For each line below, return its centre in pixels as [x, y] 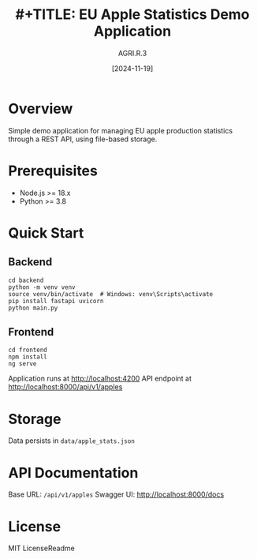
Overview [41, 109]
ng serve [22, 364]
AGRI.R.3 [132, 53]
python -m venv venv [42, 287]
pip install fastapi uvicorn [56, 301]
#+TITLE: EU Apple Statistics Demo [132, 15]
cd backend [26, 280]
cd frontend [28, 350]
